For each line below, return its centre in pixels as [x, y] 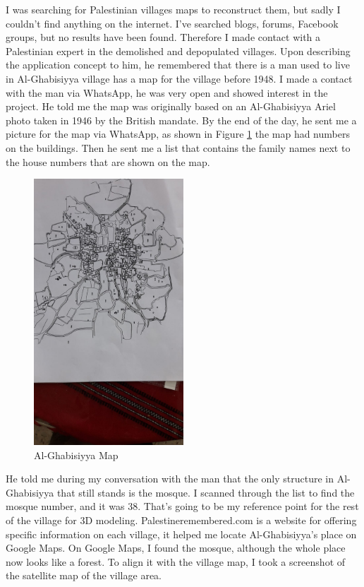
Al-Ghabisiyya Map [76, 455]
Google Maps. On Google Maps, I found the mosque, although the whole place [176, 548]
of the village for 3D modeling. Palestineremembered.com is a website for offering [181, 520]
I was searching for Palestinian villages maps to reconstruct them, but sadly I [173, 9]
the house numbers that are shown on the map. [108, 161]
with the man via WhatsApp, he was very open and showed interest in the [167, 92]
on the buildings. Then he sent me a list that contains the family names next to [178, 147]
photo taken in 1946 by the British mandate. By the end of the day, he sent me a [181, 120]
